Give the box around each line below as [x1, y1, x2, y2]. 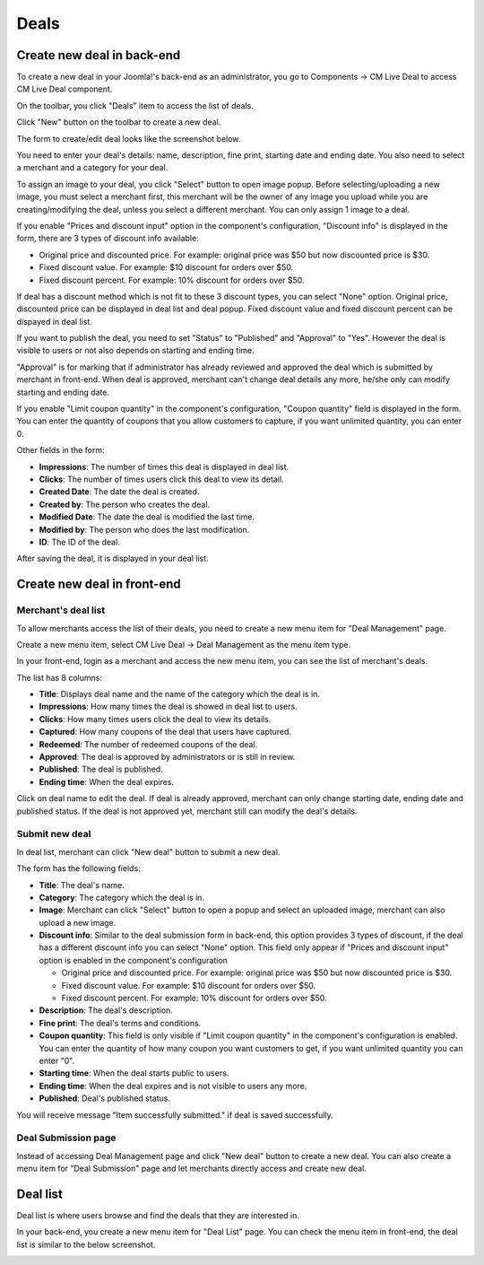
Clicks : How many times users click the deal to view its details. [39, 713, 272, 724]
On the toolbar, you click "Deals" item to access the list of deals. [16, 100, 255, 111]
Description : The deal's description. [39, 1005, 174, 1016]
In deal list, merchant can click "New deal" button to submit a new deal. [16, 846, 281, 857]
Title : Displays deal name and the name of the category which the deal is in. [39, 689, 320, 700]
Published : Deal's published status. [39, 1093, 170, 1104]
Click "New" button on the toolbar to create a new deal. [16, 117, 221, 127]
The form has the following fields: [16, 863, 141, 874]
